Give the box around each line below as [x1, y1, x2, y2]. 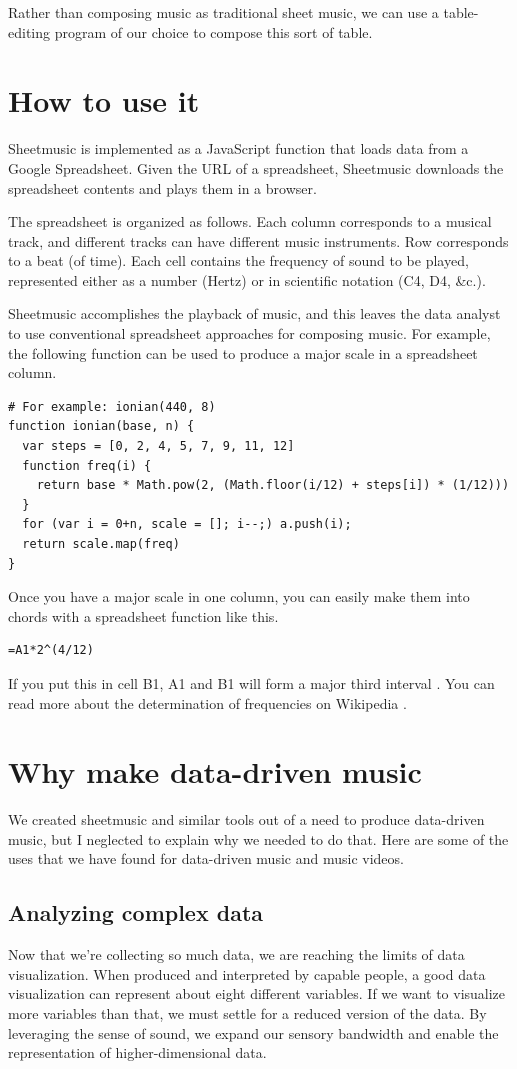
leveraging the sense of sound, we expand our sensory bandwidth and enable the [8, 1022, 499, 1043]
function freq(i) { [22, 458, 152, 473]
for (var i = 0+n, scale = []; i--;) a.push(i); [22, 517, 352, 532]
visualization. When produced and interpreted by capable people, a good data [8, 963, 486, 984]
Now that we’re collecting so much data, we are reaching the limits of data [8, 944, 465, 965]
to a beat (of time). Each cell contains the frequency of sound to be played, [8, 250, 469, 271]
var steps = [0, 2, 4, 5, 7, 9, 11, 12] [22, 439, 295, 454]
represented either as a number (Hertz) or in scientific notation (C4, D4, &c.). [8, 269, 486, 290]
